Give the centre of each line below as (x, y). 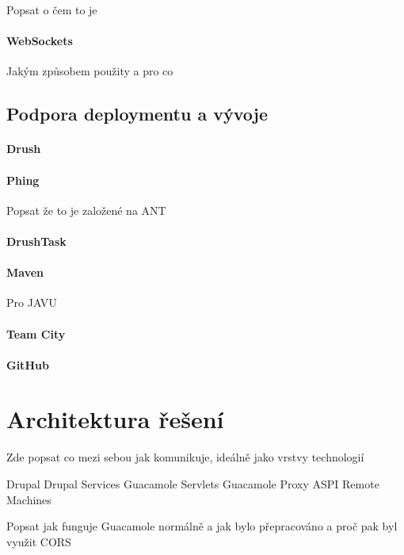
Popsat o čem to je (52, 10)
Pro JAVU (32, 302)
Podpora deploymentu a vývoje (137, 114)
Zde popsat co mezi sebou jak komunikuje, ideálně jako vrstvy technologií (185, 457)
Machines (29, 499)
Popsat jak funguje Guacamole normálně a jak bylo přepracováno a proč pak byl (202, 526)
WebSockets (40, 41)
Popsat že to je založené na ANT (86, 210)
